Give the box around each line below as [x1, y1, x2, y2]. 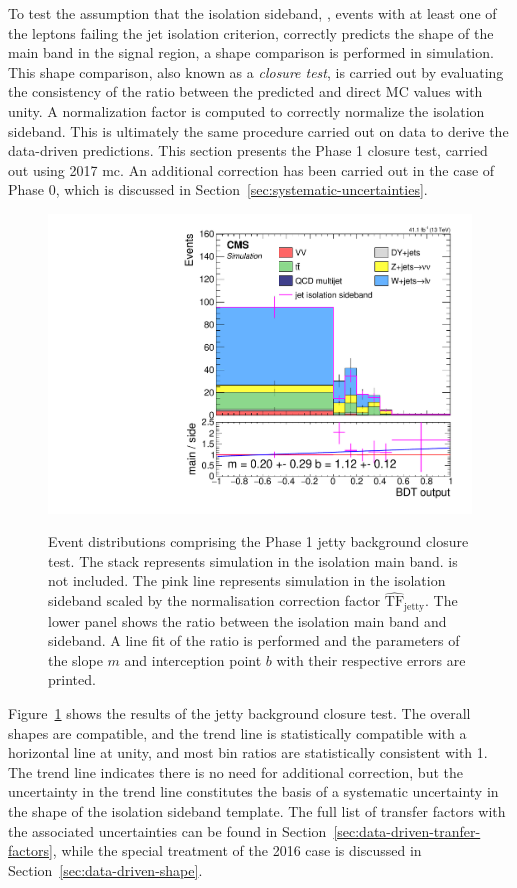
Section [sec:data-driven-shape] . [8, 859, 203, 880]
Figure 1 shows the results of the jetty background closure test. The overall [8, 703, 471, 724]
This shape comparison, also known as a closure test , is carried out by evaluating [8, 61, 504, 82]
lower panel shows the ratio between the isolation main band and [48, 610, 447, 631]
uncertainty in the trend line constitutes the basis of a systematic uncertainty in [8, 781, 499, 802]
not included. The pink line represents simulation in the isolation [48, 570, 446, 591]
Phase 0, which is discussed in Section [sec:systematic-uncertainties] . [8, 179, 428, 200]
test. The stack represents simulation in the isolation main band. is [48, 550, 458, 571]
